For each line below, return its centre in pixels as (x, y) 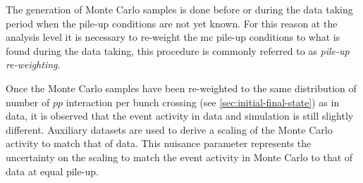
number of (28, 102)
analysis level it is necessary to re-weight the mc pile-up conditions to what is (173, 37)
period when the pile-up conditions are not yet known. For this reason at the (172, 23)
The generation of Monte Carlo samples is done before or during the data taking (179, 9)
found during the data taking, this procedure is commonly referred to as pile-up (178, 50)
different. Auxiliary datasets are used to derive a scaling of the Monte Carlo (169, 129)
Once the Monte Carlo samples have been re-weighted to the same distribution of (181, 88)
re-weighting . (33, 64)
